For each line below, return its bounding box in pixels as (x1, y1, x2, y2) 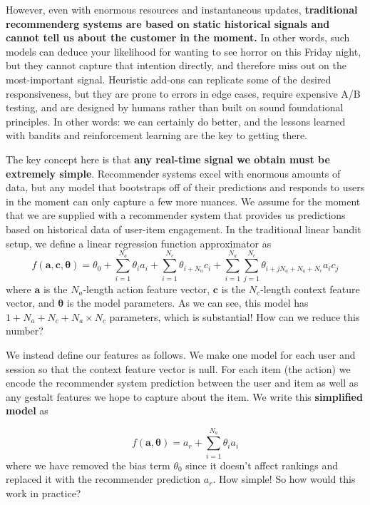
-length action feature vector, (83, 281, 210, 296)
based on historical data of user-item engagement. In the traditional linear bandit (6, 221, 361, 236)
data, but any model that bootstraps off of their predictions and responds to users (6, 180, 365, 195)
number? (6, 323, 43, 338)
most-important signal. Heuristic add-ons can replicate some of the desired (6, 71, 332, 86)
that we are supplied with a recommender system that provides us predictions (6, 208, 346, 223)
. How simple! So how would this (212, 471, 356, 486)
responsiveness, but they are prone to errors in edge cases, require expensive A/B (6, 86, 361, 101)
